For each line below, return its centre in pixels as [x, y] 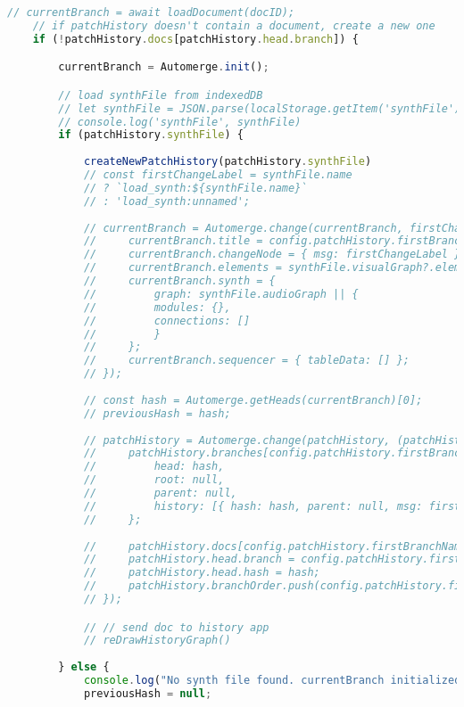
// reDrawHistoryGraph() [157, 641]
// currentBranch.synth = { [179, 281]
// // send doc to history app [176, 627]
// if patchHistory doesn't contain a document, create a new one [234, 25]
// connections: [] [167, 321]
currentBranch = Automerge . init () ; [164, 67]
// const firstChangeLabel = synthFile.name [218, 175]
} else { [84, 667]
